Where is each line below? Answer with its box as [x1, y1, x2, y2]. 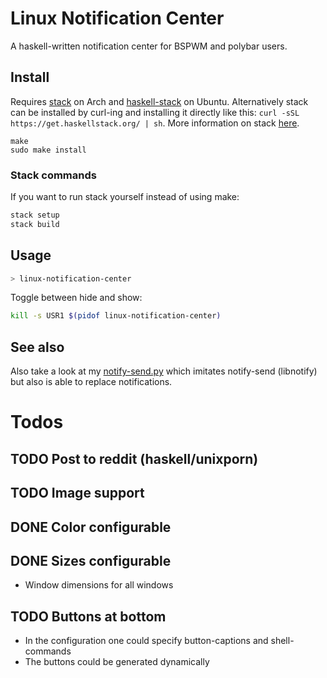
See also [10, 338, 65, 356]
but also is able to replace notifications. [10, 376, 173, 388]
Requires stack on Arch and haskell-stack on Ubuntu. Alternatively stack [10, 95, 309, 107]
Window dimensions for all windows [24, 579, 174, 591]
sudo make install [10, 145, 87, 155]
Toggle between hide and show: [10, 292, 143, 304]
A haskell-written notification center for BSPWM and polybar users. [10, 40, 288, 52]
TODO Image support [10, 485, 145, 502]
